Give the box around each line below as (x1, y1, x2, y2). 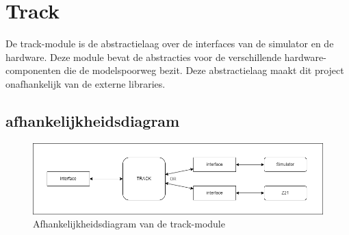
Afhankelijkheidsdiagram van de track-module (33, 217, 225, 231)
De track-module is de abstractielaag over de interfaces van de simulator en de (5, 36, 334, 51)
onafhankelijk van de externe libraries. (5, 76, 166, 90)
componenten (5, 63, 61, 77)
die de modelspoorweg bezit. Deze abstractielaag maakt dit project (64, 63, 344, 77)
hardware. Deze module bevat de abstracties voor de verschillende (5, 49, 282, 64)
